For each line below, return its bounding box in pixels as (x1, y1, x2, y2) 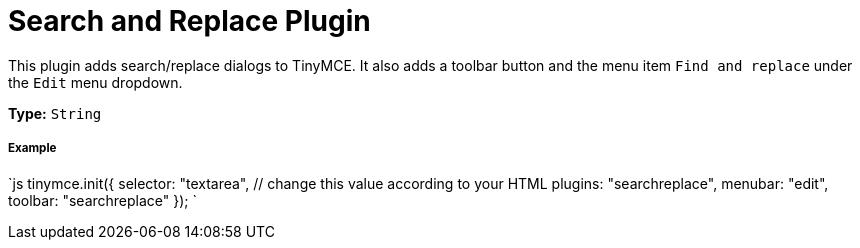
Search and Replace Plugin (8, 4, 371, 38)
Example (8, 141, 57, 156)
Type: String (8, 104, 102, 122)
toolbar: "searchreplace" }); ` (8, 191, 198, 209)
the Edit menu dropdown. (8, 73, 183, 91)
